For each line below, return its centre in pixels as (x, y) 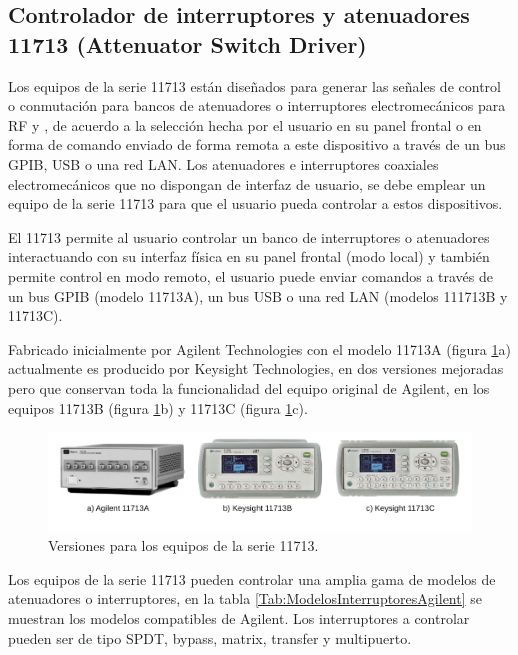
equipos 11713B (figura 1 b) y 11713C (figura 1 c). (158, 407)
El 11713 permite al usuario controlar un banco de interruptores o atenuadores (249, 236)
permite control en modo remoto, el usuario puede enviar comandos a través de (250, 275)
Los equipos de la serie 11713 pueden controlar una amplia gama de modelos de (252, 578)
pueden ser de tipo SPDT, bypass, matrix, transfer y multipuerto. (210, 637)
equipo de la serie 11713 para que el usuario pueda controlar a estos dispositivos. (255, 203)
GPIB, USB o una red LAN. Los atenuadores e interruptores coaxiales (223, 163)
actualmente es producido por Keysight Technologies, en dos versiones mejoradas (256, 368)
